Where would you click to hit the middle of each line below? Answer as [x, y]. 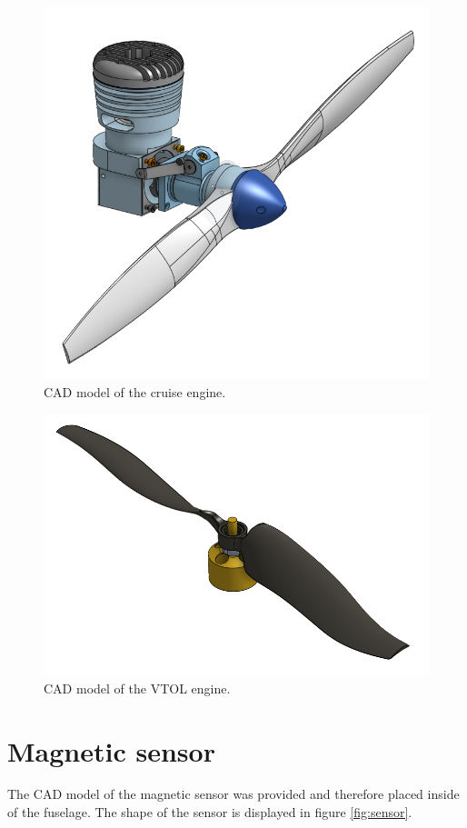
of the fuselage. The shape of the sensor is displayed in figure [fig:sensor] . [210, 812]
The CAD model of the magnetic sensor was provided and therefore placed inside [233, 794]
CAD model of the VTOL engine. [137, 688]
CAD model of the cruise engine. [135, 392]
